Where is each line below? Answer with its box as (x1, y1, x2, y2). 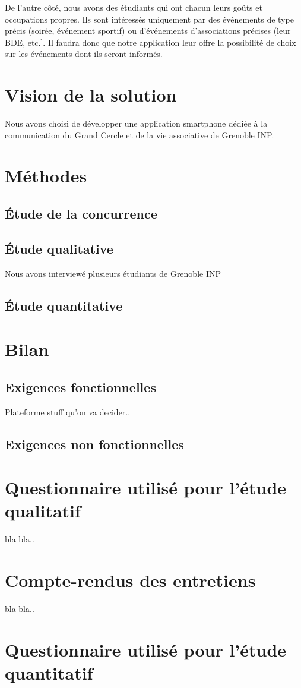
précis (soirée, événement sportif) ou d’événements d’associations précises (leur (5, 24, 291, 37)
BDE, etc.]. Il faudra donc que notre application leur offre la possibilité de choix (5, 36, 296, 48)
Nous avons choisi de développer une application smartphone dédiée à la (5, 117, 268, 130)
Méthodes (5, 163, 87, 188)
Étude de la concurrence (5, 204, 157, 223)
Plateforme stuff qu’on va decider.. (5, 405, 131, 418)
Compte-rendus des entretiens (5, 568, 256, 592)
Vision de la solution (5, 83, 177, 107)
